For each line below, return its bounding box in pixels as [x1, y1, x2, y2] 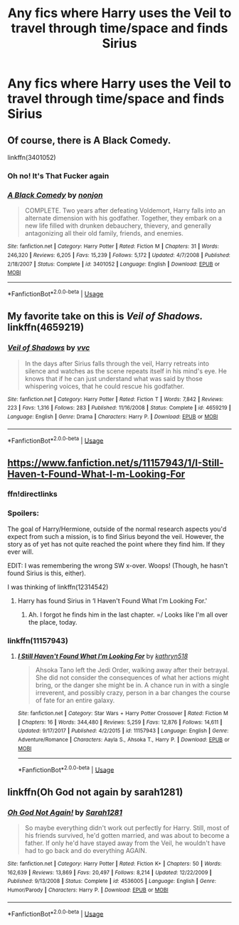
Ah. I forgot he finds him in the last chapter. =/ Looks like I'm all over [28, 610, 228, 619]
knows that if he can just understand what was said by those [24, 374, 203, 383]
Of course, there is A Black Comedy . [7, 134, 171, 146]
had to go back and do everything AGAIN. [24, 846, 147, 855]
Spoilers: [7, 508, 39, 518]
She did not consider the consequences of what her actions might [35, 673, 230, 682]
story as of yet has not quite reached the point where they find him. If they [7, 540, 225, 548]
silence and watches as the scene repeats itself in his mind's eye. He [24, 366, 228, 375]
